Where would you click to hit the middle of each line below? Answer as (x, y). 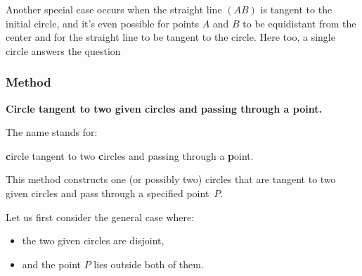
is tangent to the (296, 9)
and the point (52, 264)
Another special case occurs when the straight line (114, 9)
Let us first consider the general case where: (100, 217)
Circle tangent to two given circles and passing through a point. (164, 108)
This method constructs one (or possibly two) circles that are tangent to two (171, 179)
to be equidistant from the (299, 23)
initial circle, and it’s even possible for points (102, 23)
